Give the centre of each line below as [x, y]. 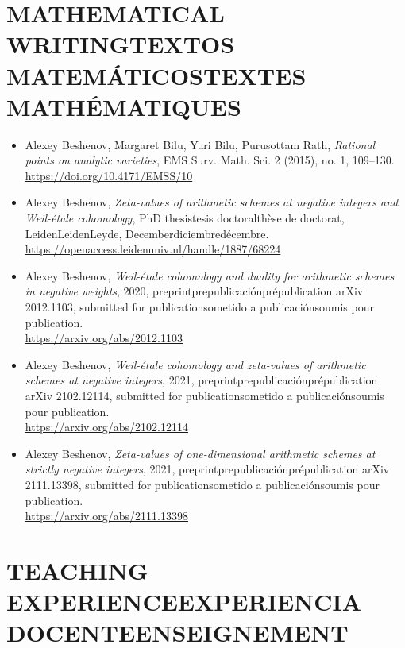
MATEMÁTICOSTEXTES [156, 75]
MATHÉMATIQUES [124, 106]
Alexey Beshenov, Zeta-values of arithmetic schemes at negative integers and [212, 202]
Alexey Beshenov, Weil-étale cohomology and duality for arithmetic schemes [210, 275]
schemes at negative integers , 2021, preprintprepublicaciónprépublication [201, 380]
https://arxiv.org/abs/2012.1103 [104, 338]
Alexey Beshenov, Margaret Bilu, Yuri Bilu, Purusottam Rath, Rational [200, 144]
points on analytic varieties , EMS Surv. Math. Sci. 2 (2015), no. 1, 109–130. [210, 160]
